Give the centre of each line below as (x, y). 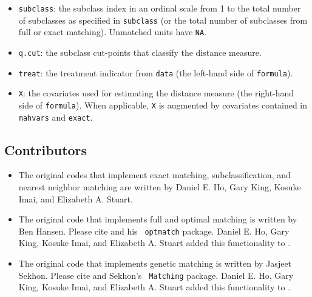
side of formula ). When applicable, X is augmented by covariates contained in (163, 105)
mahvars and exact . (56, 117)
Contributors (46, 149)
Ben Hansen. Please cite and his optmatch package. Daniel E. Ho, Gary (154, 231)
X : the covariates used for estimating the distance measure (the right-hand (156, 93)
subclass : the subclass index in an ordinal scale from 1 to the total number (160, 8)
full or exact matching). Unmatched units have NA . (113, 32)
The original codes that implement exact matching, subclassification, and (154, 175)
